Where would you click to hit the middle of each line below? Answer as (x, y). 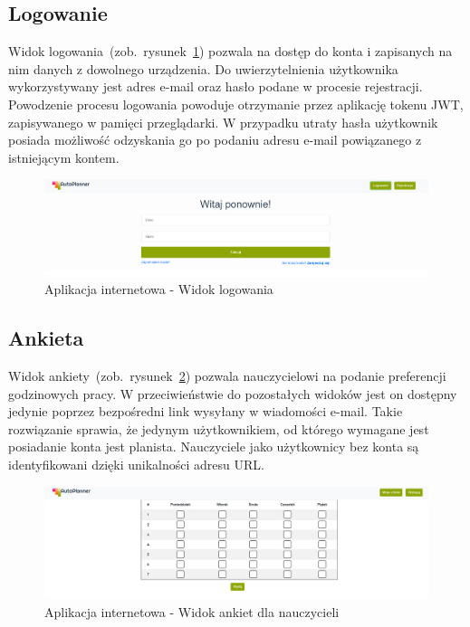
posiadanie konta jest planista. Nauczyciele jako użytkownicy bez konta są (214, 446)
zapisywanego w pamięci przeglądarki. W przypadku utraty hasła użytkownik (223, 122)
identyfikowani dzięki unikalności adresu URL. (136, 465)
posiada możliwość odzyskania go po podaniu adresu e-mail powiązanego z (215, 140)
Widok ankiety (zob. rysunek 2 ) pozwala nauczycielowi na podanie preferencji (227, 376)
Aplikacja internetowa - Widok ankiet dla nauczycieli (192, 611)
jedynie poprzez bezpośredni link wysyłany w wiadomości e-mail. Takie (206, 411)
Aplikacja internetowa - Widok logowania (159, 289)
